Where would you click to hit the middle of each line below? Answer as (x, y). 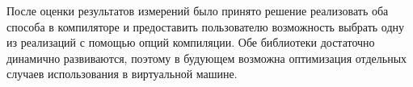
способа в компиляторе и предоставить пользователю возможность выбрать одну (206, 26)
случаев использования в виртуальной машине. (122, 74)
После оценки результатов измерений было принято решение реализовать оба (198, 10)
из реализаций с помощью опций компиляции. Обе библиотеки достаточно (191, 42)
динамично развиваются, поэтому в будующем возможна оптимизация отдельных (207, 58)
